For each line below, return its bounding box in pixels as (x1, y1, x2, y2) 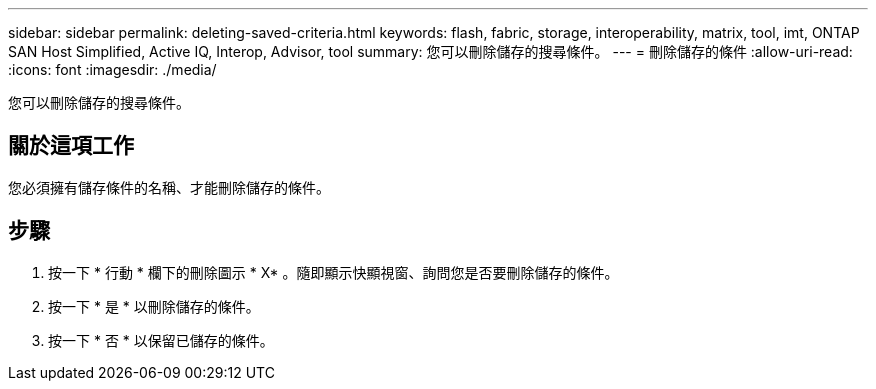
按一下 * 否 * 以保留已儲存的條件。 (48, 331, 274, 349)
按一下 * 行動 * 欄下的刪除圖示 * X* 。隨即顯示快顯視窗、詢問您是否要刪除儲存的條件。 (48, 263, 619, 281)
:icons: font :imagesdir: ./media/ (8, 61, 217, 78)
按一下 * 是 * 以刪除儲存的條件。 (48, 297, 260, 315)
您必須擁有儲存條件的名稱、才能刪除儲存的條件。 (8, 178, 330, 196)
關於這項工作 (8, 133, 134, 159)
